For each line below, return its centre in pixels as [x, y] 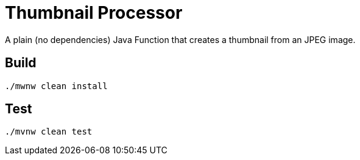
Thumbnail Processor [94, 13]
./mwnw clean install [56, 86]
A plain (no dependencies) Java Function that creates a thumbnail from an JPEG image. [180, 39]
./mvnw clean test [49, 132]
